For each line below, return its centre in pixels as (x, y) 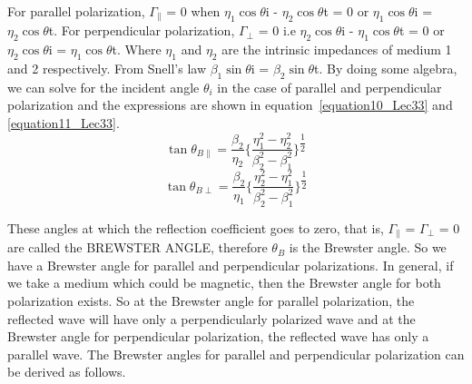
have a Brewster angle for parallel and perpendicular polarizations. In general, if (231, 265)
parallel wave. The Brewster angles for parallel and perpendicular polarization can (236, 354)
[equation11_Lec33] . (64, 123)
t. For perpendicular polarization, (142, 30)
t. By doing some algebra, (386, 69)
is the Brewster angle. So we (368, 247)
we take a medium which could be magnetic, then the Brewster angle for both (224, 283)
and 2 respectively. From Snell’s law (107, 69)
